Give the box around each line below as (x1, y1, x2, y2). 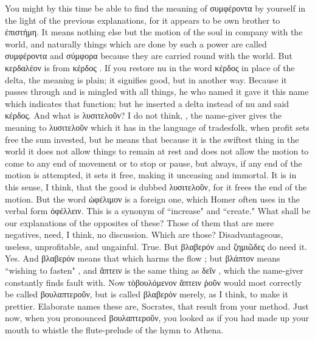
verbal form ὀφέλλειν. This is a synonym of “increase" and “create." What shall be (5, 204, 311, 217)
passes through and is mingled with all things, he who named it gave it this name (5, 85, 309, 98)
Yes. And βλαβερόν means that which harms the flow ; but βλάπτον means (5, 252, 280, 265)
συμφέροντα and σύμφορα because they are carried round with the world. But (5, 49, 292, 62)
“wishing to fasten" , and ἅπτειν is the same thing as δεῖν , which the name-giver (5, 264, 303, 277)
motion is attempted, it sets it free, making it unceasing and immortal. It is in (5, 168, 297, 181)
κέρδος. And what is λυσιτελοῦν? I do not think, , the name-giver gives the (5, 109, 282, 122)
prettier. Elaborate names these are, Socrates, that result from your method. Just (5, 299, 309, 312)
